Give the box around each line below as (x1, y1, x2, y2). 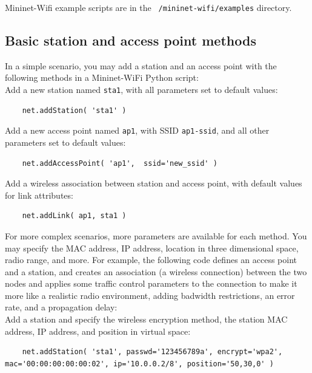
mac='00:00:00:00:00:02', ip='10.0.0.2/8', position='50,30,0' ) (5, 359, 274, 368)
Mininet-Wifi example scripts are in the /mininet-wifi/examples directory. (5, 1, 292, 13)
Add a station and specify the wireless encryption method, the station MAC (5, 313, 288, 326)
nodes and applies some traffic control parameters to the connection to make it (5, 277, 297, 290)
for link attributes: (5, 188, 73, 201)
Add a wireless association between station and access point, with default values (5, 177, 302, 190)
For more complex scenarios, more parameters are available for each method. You (5, 229, 307, 242)
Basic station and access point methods (5, 31, 256, 50)
